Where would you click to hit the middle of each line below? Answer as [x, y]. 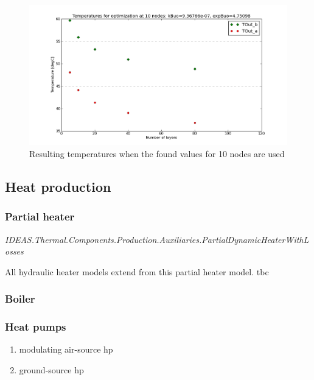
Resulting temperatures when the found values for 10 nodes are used [157, 154]
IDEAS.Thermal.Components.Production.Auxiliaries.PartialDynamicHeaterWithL [157, 239]
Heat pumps [36, 327]
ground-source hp [51, 370]
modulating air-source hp [66, 349]
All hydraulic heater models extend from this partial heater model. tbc [137, 271]
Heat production [58, 187]
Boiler [20, 299]
